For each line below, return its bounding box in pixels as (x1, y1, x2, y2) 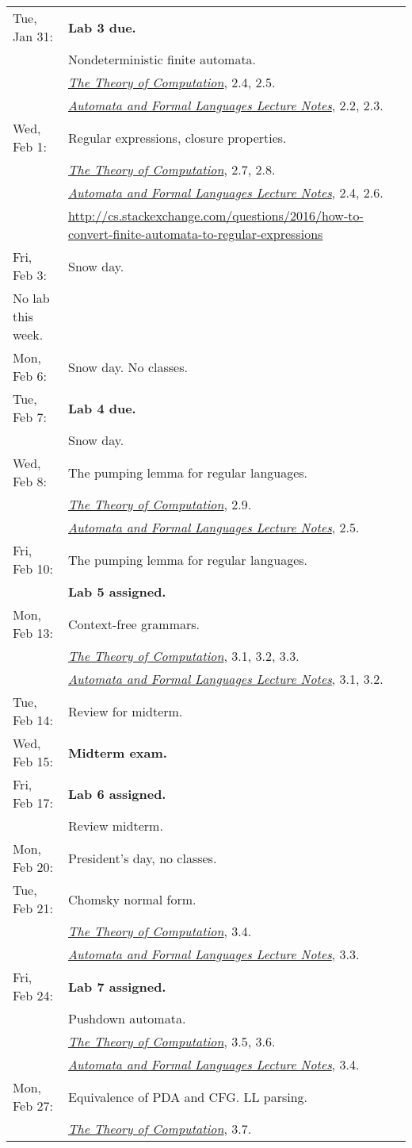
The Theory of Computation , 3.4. (68, 922, 252, 940)
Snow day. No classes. (68, 357, 188, 376)
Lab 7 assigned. (68, 977, 166, 996)
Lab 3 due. (68, 17, 136, 36)
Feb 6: (13, 367, 47, 385)
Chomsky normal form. (68, 889, 196, 908)
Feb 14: (13, 711, 53, 729)
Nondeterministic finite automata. (68, 50, 257, 68)
